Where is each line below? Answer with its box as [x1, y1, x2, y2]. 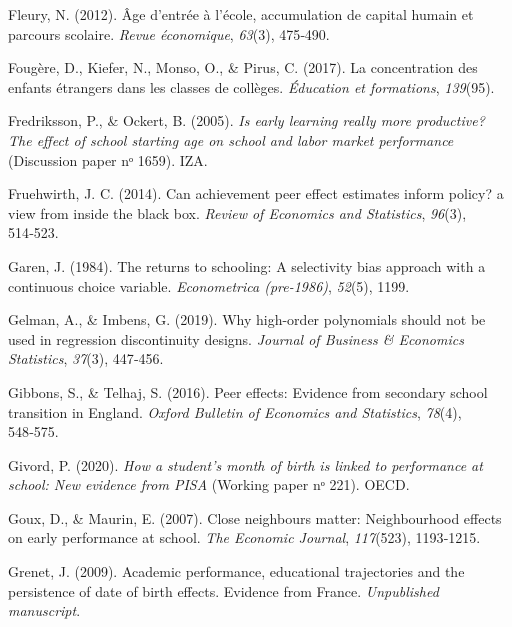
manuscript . [8, 600, 81, 621]
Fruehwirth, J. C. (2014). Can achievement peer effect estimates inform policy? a [8, 183, 504, 204]
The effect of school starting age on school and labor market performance [8, 129, 454, 150]
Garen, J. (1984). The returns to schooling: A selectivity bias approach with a [8, 255, 486, 276]
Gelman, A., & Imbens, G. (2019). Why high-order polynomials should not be [8, 309, 486, 330]
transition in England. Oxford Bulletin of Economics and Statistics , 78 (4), [8, 401, 462, 422]
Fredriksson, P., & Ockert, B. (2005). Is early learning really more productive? [8, 110, 485, 131]
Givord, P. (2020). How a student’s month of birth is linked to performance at [8, 454, 483, 475]
